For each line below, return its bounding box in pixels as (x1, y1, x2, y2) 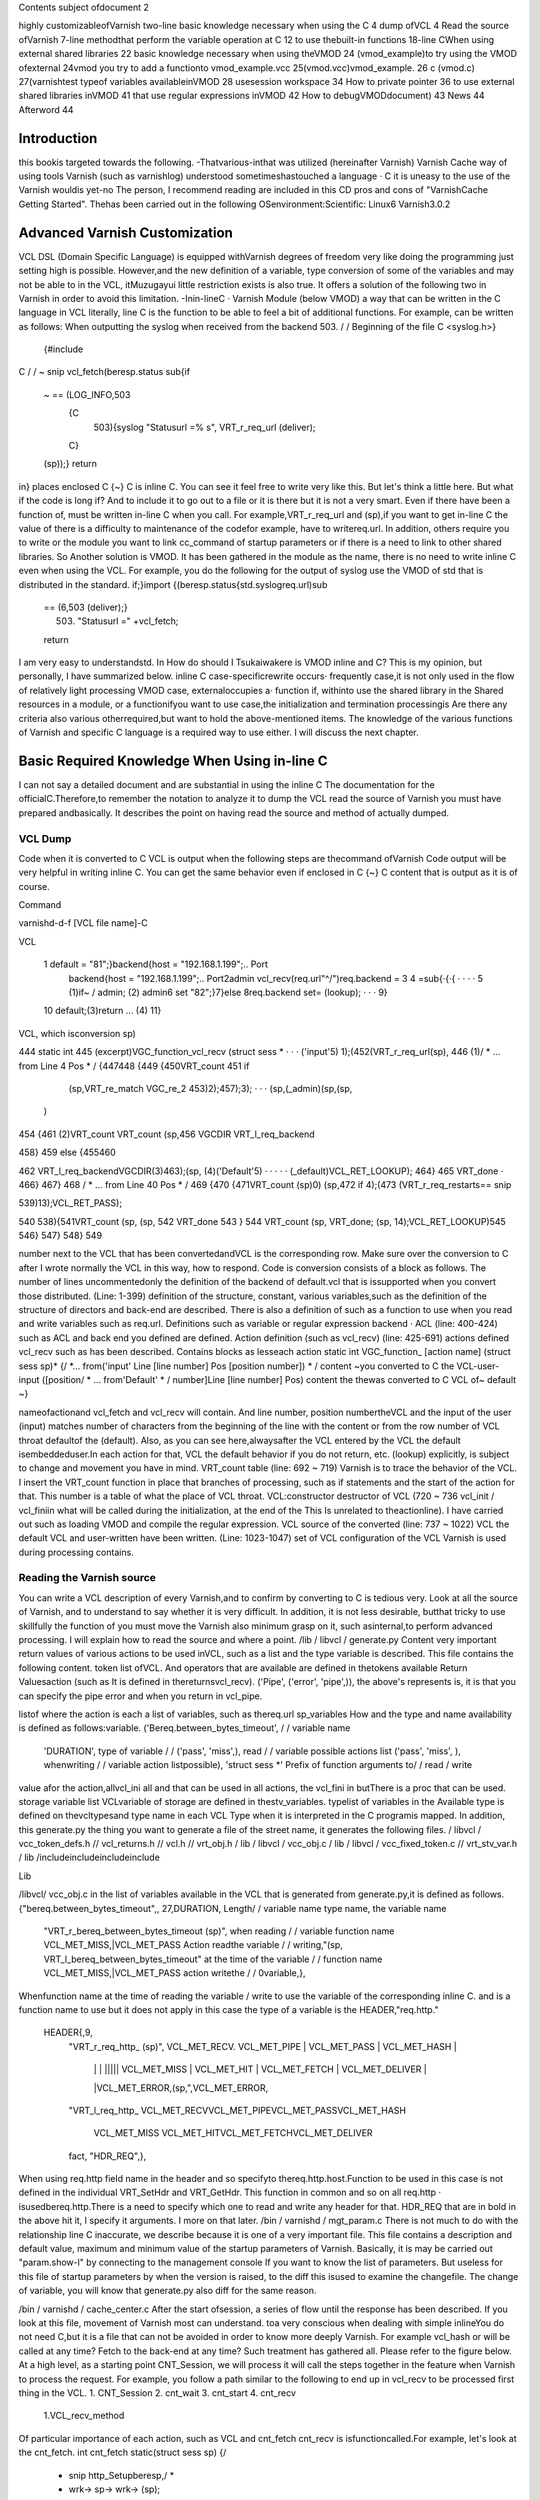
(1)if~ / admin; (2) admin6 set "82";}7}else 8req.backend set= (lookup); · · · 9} (68, 986, 389, 998)
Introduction (18, 130, 98, 147)
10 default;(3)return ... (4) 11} (43, 1005, 162, 1017)
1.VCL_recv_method (43, 2410, 125, 2422)
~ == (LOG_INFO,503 (43, 388, 131, 400)
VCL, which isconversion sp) (18, 1027, 137, 1039)
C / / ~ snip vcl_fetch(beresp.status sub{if (18, 366, 190, 378)
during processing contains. (18, 1546, 134, 1558)
